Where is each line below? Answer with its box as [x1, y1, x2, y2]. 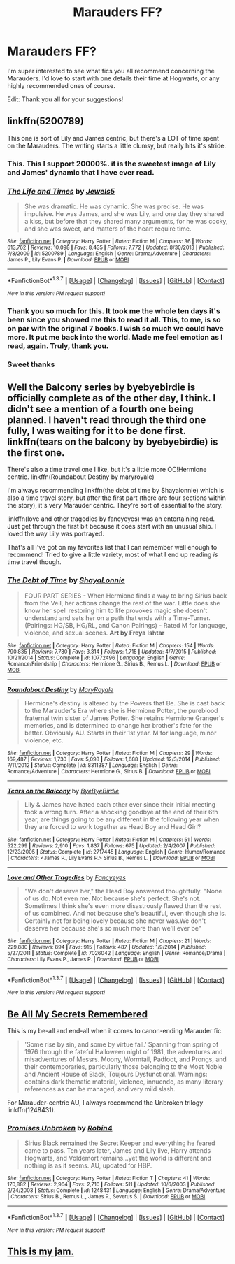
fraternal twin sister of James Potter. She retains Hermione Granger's [24, 714, 225, 722]
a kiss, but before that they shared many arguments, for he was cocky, [24, 217, 228, 225]
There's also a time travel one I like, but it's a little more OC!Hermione [7, 466, 207, 474]
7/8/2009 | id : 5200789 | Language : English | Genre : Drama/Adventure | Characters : [7, 250, 211, 257]
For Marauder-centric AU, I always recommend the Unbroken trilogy [7, 1098, 204, 1107]
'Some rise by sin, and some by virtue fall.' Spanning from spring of [24, 1040, 219, 1049]
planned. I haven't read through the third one [7, 414, 206, 426]
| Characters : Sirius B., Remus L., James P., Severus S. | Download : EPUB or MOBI [7, 1193, 206, 1200]
